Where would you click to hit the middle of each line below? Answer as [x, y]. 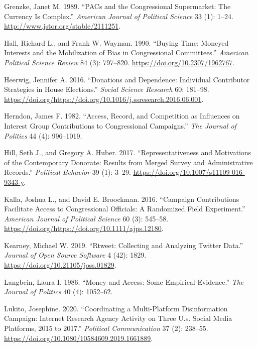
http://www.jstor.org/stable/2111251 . [62, 26]
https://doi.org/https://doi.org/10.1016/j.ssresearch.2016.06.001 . [104, 99]
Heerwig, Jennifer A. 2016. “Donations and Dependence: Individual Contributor [127, 79]
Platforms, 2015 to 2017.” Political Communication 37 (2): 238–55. [106, 328]
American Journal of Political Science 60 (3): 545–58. [86, 218]
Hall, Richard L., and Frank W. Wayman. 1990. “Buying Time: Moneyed [116, 42]
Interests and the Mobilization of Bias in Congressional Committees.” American [126, 52]
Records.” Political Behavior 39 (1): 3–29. [68, 172]
